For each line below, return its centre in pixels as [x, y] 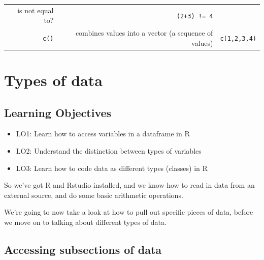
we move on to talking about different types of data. [85, 222]
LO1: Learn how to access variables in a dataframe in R [103, 134]
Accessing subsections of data [83, 249]
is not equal [36, 10]
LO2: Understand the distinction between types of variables [109, 151]
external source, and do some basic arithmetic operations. [94, 195]
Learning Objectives [58, 112]
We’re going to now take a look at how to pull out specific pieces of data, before [129, 212]
